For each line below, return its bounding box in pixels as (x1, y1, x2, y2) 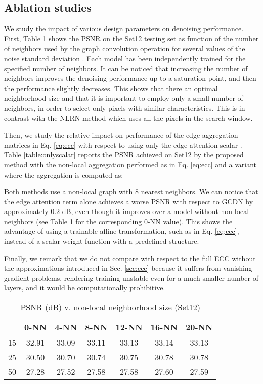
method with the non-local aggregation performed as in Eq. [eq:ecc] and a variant (4, 159, 257, 169)
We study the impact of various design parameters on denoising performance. (4, 23, 244, 34)
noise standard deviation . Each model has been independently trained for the (4, 53, 246, 63)
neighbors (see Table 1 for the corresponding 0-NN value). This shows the (4, 216, 233, 226)
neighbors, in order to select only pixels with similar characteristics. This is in (4, 102, 245, 113)
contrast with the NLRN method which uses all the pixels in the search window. (4, 112, 253, 123)
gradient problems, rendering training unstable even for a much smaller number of (4, 272, 259, 283)
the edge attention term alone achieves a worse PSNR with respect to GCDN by (4, 196, 253, 206)
